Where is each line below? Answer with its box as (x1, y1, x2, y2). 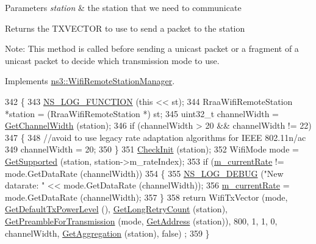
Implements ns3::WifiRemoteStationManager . (5, 74, 175, 87)
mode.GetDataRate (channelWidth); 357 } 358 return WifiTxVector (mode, (5, 190, 288, 203)
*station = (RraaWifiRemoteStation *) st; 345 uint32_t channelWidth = (5, 107, 279, 120)
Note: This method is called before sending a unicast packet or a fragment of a (5, 42, 299, 55)
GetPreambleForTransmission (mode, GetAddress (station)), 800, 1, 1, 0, (5, 214, 278, 227)
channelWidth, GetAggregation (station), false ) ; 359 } (5, 226, 210, 239)
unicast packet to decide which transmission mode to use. (5, 54, 220, 66)
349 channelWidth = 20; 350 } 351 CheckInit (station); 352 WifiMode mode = (5, 143, 299, 156)
